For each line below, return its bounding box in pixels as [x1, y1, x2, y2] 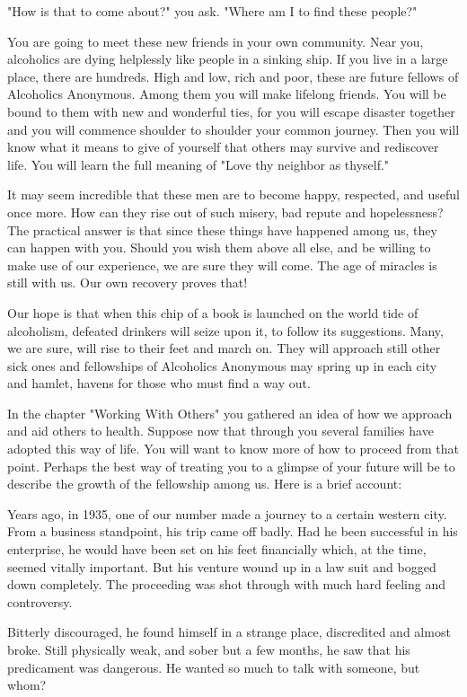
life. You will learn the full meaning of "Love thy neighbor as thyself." [7, 154, 390, 173]
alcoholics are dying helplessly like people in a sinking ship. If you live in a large [7, 49, 448, 68]
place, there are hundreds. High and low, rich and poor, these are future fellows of [7, 66, 459, 85]
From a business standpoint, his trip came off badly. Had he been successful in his [7, 522, 458, 541]
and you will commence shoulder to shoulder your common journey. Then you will [7, 119, 460, 138]
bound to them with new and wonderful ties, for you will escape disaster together [7, 101, 455, 120]
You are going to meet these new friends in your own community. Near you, [7, 31, 424, 50]
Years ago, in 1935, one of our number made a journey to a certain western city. [7, 504, 447, 523]
